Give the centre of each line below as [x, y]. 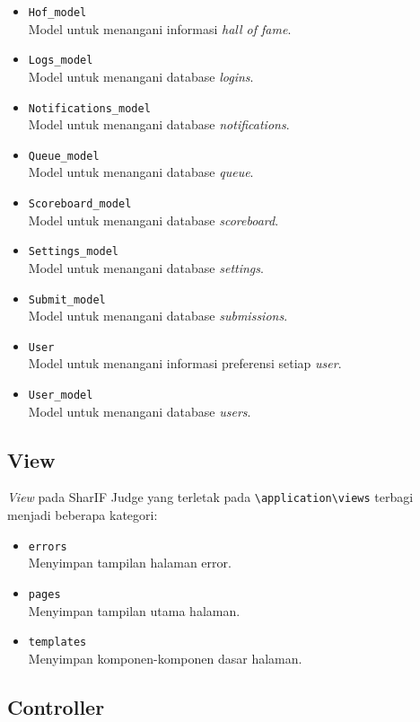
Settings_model [74, 252]
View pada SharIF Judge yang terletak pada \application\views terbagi [210, 497]
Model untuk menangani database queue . [141, 172]
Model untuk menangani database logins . [141, 76]
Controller [56, 706]
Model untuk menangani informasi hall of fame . [160, 28]
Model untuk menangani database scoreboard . [153, 220]
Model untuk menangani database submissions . [158, 316]
